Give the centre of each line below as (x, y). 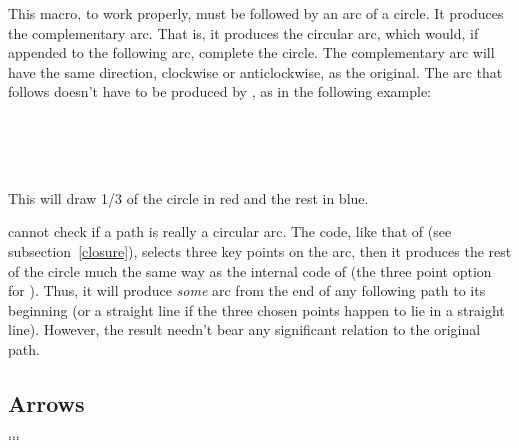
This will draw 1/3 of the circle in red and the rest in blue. (188, 197)
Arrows (46, 402)
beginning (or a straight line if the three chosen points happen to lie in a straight (256, 309)
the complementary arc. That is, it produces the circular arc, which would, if (243, 32)
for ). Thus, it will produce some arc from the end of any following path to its (247, 290)
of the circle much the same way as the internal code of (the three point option (250, 270)
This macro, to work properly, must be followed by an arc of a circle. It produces (256, 13)
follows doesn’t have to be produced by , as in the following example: (219, 91)
